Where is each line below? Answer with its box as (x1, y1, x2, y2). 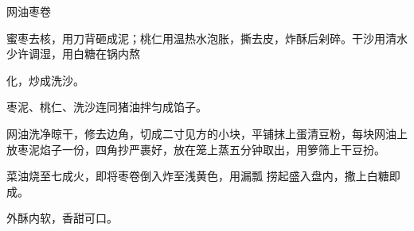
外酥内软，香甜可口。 (6, 210, 118, 226)
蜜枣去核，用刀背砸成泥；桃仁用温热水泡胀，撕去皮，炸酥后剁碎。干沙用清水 (6, 29, 408, 46)
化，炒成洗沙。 (6, 71, 84, 88)
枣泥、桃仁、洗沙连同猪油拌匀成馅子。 (6, 98, 207, 115)
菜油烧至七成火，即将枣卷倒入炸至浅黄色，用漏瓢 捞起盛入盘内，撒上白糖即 (6, 167, 400, 184)
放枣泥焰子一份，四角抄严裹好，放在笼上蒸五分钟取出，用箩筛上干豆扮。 (6, 141, 385, 157)
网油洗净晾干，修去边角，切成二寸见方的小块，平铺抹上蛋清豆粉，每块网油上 (6, 125, 408, 141)
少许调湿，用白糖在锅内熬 (6, 45, 140, 62)
